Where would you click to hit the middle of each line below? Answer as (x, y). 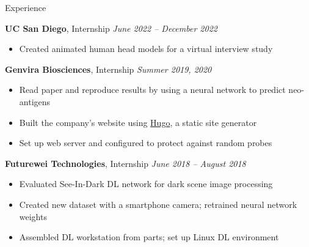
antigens (35, 101)
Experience (26, 7)
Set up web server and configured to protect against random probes (146, 143)
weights (33, 216)
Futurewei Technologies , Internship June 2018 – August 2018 (125, 163)
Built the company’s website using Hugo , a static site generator (138, 122)
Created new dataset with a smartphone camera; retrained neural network (158, 204)
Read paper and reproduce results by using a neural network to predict (152, 90)
